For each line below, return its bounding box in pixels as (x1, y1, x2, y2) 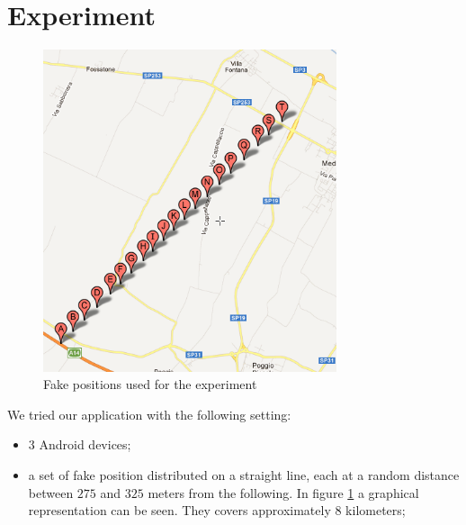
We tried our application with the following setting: (7, 404, 291, 423)
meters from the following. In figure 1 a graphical (148, 483, 419, 502)
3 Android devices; (28, 435, 131, 454)
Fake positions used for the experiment (43, 375, 257, 394)
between (28, 483, 74, 502)
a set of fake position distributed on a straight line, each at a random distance (28, 465, 460, 484)
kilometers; (345, 501, 406, 520)
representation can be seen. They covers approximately (28, 501, 331, 520)
